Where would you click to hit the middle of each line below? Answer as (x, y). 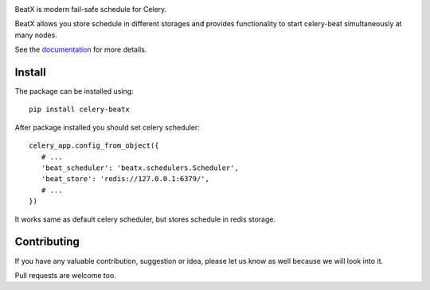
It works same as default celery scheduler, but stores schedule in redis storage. (145, 219)
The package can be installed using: (74, 91)
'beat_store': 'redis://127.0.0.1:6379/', (125, 179)
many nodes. (36, 35)
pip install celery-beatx (80, 110)
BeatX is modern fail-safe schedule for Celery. (91, 9)
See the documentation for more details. (81, 50)
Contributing (47, 242)
